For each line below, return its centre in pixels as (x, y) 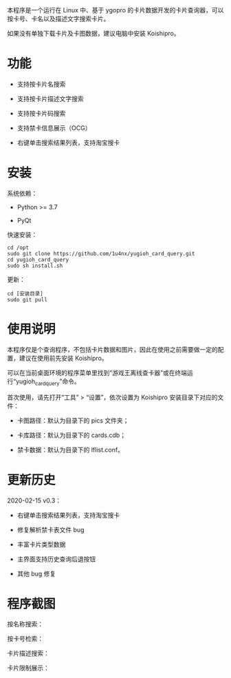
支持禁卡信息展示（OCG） (54, 128)
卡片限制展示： (28, 668)
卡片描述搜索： (28, 653)
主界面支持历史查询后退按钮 (56, 559)
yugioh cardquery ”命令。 (48, 382)
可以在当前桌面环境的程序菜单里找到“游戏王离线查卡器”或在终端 (97, 372)
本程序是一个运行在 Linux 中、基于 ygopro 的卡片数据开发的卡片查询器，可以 (115, 10)
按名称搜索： (25, 624)
